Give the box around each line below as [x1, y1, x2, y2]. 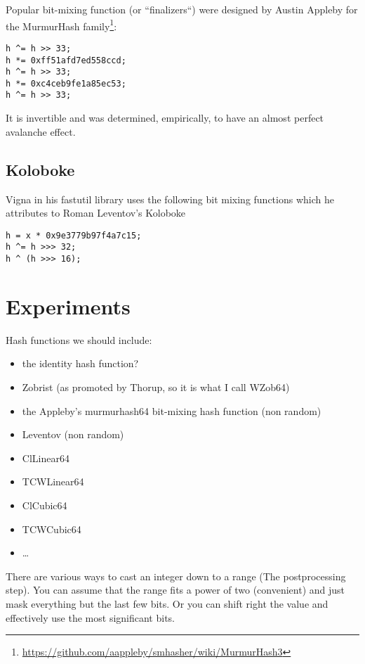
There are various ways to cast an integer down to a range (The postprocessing [6, 568, 346, 583]
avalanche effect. [6, 124, 76, 139]
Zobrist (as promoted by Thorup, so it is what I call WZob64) [22, 379, 290, 394]
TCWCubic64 [22, 521, 81, 536]
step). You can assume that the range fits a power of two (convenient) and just [6, 582, 345, 597]
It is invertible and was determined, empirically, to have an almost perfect [6, 110, 324, 125]
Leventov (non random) [22, 427, 124, 442]
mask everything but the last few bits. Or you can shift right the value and [6, 596, 328, 611]
